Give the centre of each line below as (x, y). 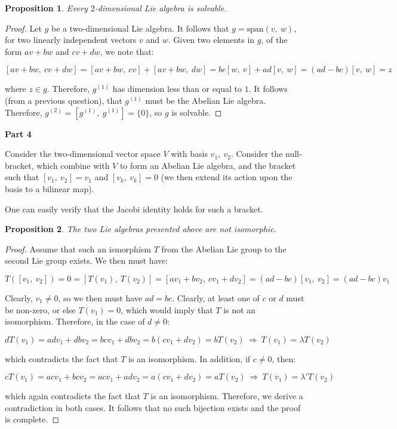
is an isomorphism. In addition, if (190, 358)
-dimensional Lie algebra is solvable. (161, 8)
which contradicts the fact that (61, 358)
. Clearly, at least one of (216, 297)
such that (22, 177)
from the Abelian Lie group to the (224, 249)
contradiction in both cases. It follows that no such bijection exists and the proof (153, 407)
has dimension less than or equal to (177, 89)
